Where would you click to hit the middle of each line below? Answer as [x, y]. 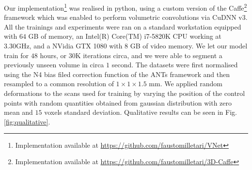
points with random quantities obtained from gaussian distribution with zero [118, 102]
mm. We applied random [186, 84]
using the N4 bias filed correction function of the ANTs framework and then [117, 74]
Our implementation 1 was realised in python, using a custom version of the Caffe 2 [126, 7]
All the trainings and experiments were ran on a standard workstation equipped [123, 26]
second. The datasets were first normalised [175, 65]
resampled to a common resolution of [59, 84]
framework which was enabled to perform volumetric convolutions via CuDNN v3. [126, 17]
